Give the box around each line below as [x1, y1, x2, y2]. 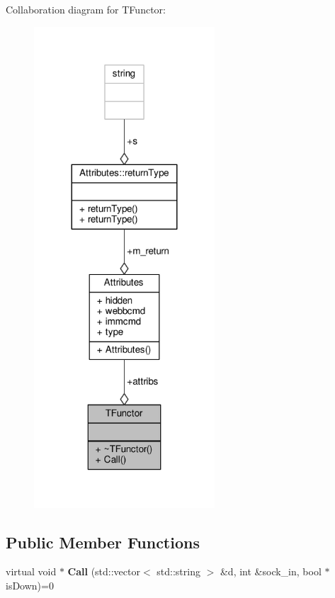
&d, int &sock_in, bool [220, 564, 322, 579]
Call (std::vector [67, 564, 140, 579]
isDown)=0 [6, 578, 54, 593]
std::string [157, 564, 200, 579]
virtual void [6, 564, 57, 579]
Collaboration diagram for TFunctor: [6, 2, 166, 16]
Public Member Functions [6, 531, 200, 553]
